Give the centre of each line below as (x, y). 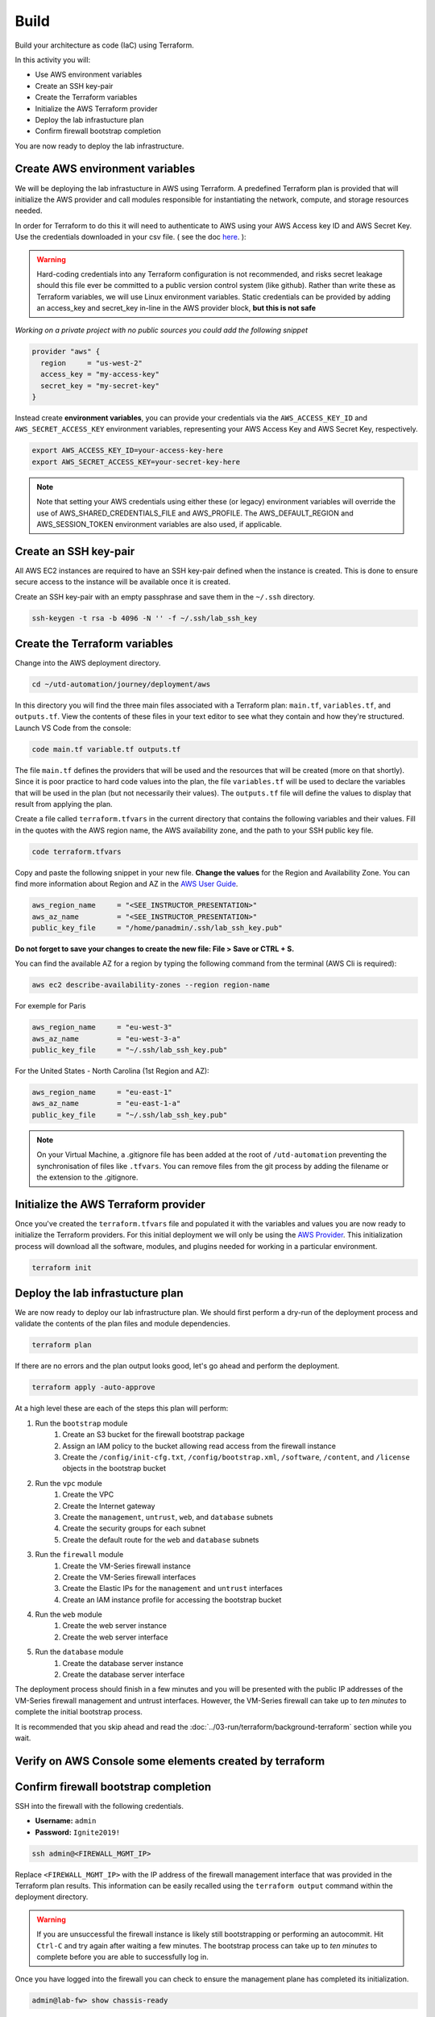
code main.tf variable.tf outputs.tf (106, 749)
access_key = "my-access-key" (100, 374)
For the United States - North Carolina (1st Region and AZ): (112, 1071)
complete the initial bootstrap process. (79, 1712)
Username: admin (66, 1821)
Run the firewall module (79, 1555)
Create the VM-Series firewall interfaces (129, 1576)
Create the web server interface (115, 1637)
